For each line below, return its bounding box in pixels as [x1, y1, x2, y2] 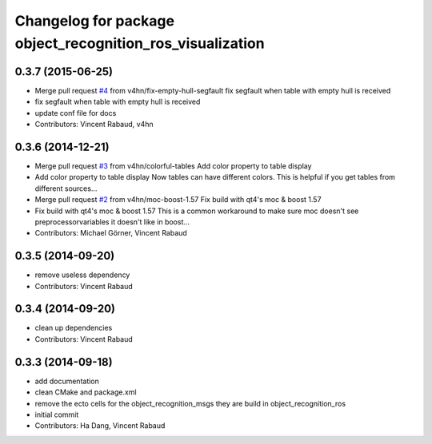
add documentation [34, 376, 100, 386]
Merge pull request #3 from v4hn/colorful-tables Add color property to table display [34, 161, 312, 171]
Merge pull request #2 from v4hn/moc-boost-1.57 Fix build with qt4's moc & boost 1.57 [34, 195, 322, 204]
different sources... [34, 184, 98, 193]
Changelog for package [14, 12, 175, 30]
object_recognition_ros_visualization [14, 34, 265, 52]
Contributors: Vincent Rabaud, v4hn [34, 120, 154, 129]
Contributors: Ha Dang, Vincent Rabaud [34, 421, 166, 430]
